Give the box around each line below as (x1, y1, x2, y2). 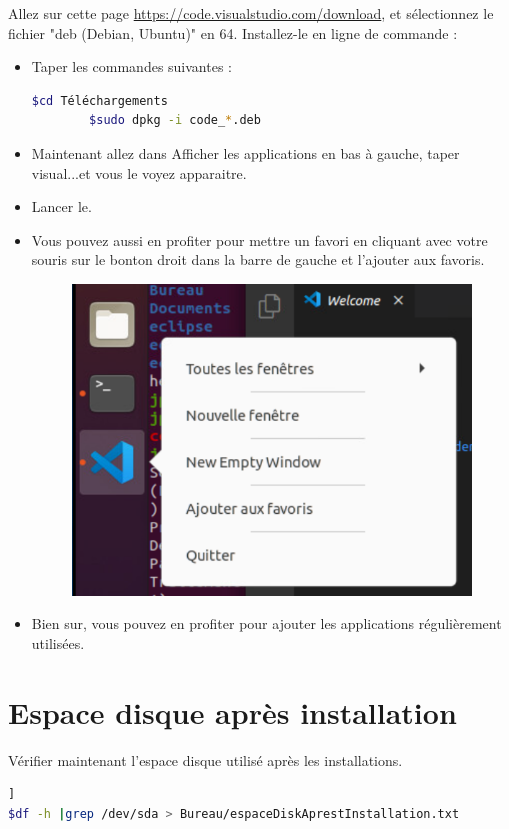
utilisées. (31, 632, 85, 653)
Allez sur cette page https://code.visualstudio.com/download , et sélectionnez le (8, 3, 494, 23)
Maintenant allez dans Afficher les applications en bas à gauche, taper (31, 142, 460, 163)
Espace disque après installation (8, 691, 457, 732)
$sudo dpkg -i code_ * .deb (89, 113, 261, 128)
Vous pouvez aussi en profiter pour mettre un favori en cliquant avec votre (31, 229, 488, 250)
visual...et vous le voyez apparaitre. (31, 162, 247, 183)
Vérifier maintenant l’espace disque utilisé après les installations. (8, 749, 403, 770)
